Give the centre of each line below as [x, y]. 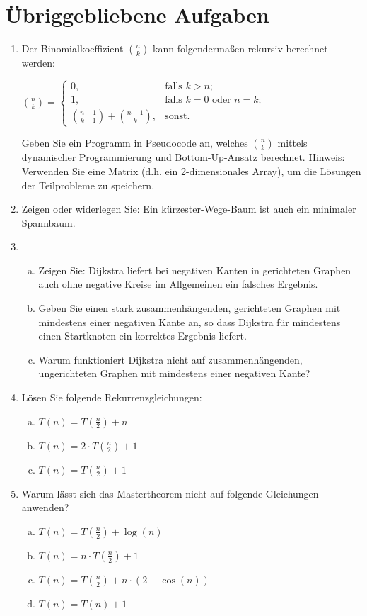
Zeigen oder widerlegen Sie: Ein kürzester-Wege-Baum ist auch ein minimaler [189, 209]
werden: [38, 63]
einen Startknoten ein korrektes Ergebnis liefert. [142, 336]
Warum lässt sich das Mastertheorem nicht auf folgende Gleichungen [170, 493]
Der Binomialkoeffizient [72, 49]
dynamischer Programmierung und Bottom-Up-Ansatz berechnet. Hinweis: [183, 157]
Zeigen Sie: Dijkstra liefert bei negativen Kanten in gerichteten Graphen [195, 270]
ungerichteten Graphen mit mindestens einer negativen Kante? [174, 373]
